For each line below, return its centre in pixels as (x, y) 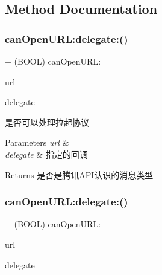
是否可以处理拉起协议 (47, 122)
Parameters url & (37, 142)
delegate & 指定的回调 (46, 154)
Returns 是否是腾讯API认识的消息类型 (79, 174)
